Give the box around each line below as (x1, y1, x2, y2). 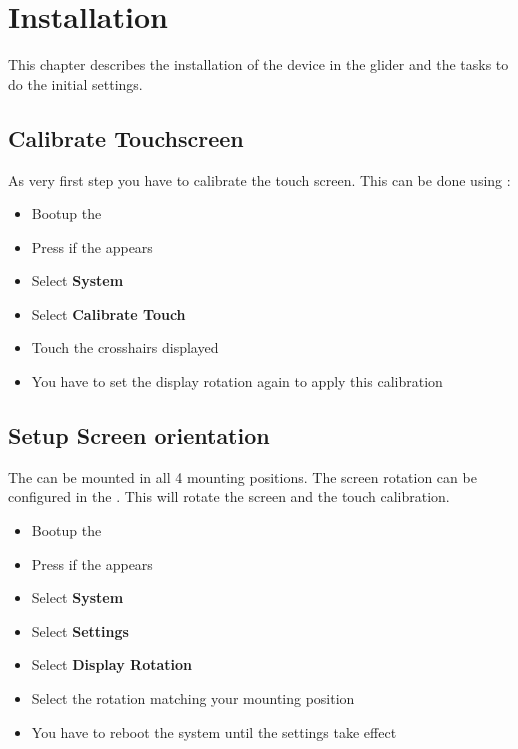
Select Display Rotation (31, 654, 192, 675)
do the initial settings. (8, 73, 143, 94)
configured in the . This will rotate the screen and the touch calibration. (8, 486, 450, 507)
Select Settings (31, 620, 129, 641)
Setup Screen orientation (8, 420, 270, 451)
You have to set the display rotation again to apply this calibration (31, 371, 443, 392)
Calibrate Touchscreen (8, 122, 244, 153)
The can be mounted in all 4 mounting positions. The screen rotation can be (8, 466, 477, 487)
